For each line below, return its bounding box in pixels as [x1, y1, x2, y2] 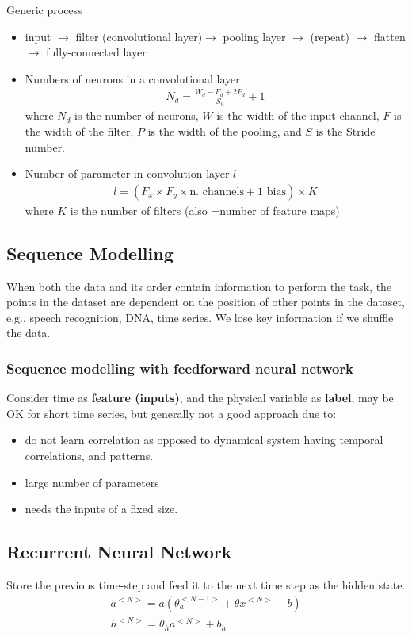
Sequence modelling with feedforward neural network [6, 358, 354, 378]
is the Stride [315, 122, 376, 139]
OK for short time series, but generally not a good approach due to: [6, 405, 337, 421]
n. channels [189, 186, 244, 198]
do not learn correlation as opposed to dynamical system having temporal [25, 432, 383, 448]
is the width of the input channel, [216, 107, 380, 124]
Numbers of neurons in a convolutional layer [25, 70, 240, 86]
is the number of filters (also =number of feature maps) [70, 201, 340, 218]
